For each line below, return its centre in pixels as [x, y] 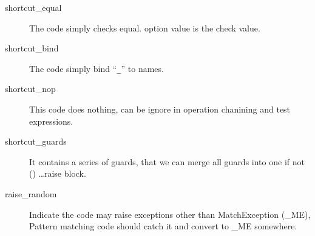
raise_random [31, 194]
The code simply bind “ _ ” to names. [97, 68]
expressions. [51, 121]
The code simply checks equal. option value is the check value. [145, 28]
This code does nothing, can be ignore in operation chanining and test [160, 109]
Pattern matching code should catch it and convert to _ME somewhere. [163, 226]
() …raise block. [58, 173]
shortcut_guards [36, 141]
